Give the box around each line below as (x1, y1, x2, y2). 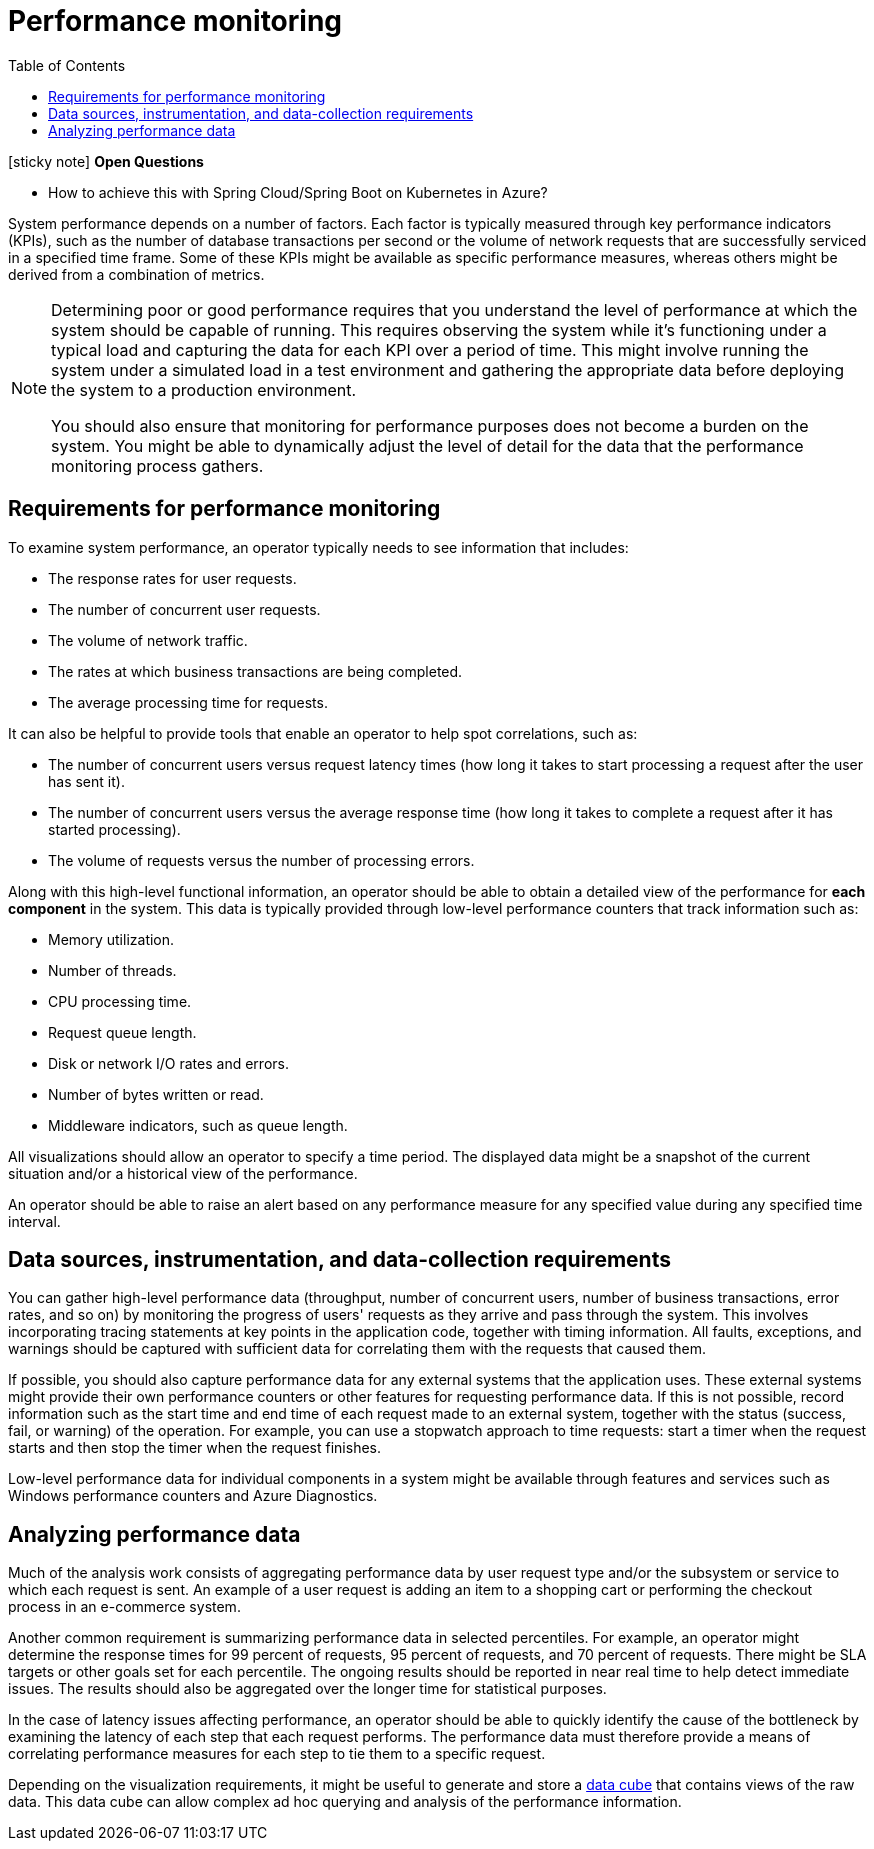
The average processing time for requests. (48, 693, 328, 711)
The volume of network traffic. (48, 631, 248, 649)
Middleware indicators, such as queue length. (48, 1116, 348, 1134)
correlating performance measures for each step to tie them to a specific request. (8, 1745, 546, 1763)
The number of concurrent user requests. (48, 600, 321, 618)
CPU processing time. (48, 992, 192, 1010)
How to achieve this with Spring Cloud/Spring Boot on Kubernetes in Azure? (48, 183, 548, 201)
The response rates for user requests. (48, 569, 297, 587)
